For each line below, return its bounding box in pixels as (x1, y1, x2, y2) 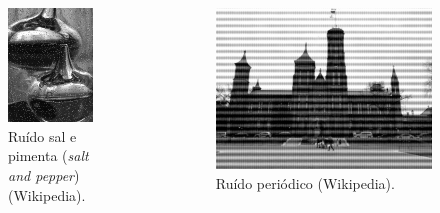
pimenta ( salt (8, 145, 89, 166)
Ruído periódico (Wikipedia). (215, 173, 395, 194)
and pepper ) (8, 165, 80, 186)
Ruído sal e (8, 125, 77, 146)
